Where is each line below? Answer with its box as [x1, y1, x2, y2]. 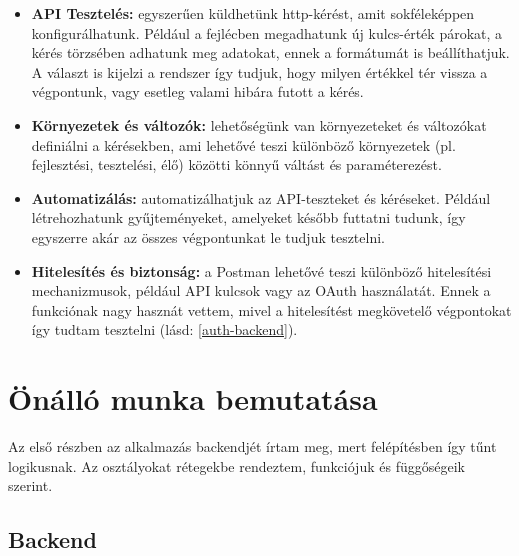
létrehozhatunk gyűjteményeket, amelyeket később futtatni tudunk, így [31, 207, 466, 228]
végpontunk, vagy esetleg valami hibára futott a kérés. [31, 81, 364, 102]
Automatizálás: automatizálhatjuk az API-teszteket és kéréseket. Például [31, 187, 491, 208]
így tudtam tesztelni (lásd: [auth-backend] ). [31, 319, 298, 340]
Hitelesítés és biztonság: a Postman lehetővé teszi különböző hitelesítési [31, 260, 492, 281]
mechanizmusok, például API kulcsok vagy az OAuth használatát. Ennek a [31, 280, 491, 301]
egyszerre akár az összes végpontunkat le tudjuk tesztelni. [31, 226, 385, 247]
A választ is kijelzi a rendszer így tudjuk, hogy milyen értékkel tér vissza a [31, 61, 488, 82]
